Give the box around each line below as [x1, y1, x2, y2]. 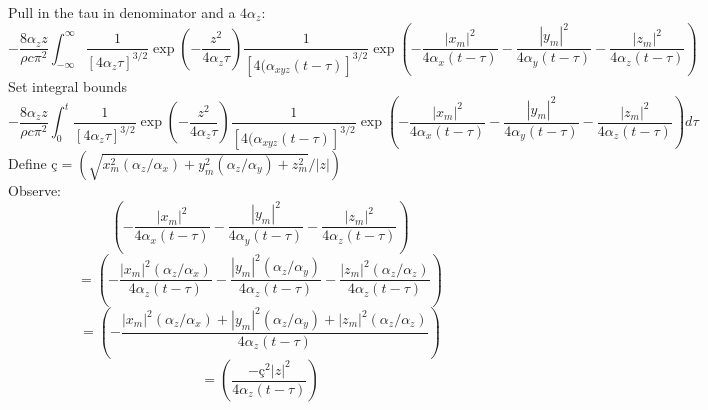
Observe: [8, 180, 62, 200]
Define [8, 153, 47, 173]
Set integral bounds [8, 75, 128, 96]
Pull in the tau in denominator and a [8, 2, 236, 22]
